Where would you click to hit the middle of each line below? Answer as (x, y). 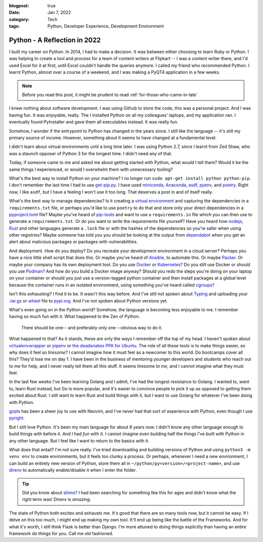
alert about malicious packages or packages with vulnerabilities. (74, 242)
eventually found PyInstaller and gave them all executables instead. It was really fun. (94, 122)
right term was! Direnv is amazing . (56, 500)
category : (19, 19)
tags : (14, 26)
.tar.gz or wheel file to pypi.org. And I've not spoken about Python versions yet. (88, 301)
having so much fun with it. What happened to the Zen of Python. (75, 317)
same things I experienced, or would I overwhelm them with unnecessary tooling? (91, 169)
